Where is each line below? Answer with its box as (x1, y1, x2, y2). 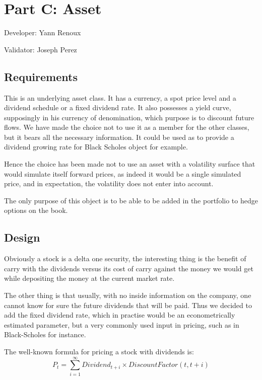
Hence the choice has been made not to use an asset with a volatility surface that (4, 159, 255, 169)
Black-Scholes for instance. (4, 329, 86, 340)
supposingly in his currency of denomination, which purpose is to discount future (4, 112, 254, 122)
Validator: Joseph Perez (4, 44, 77, 54)
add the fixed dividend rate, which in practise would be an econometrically (4, 310, 235, 320)
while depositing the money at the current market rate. (4, 273, 175, 283)
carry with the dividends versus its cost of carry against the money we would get (4, 263, 253, 273)
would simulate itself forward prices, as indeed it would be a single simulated (4, 168, 241, 179)
